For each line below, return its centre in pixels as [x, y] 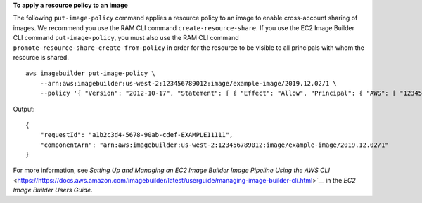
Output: [24, 109]
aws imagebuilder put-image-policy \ [91, 73]
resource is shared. [41, 57]
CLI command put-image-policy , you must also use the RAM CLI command [126, 38]
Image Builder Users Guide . [53, 190]
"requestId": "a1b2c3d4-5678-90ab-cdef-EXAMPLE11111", [136, 135]
